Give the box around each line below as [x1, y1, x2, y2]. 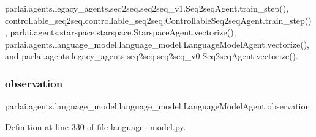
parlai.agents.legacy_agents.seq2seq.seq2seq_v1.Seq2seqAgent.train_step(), [5, 2, 289, 14]
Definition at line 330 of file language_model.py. [5, 120, 186, 133]
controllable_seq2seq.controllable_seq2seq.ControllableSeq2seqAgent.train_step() [5, 13, 312, 26]
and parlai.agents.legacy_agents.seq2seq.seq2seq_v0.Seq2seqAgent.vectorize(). [5, 50, 298, 62]
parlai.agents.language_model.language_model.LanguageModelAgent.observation [5, 100, 310, 113]
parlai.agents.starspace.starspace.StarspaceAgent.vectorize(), [10, 26, 236, 39]
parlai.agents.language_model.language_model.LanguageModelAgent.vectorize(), [5, 37, 310, 50]
